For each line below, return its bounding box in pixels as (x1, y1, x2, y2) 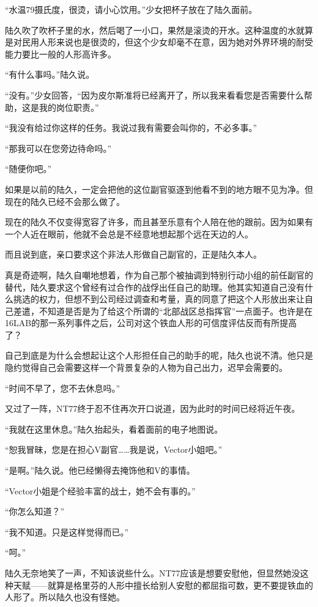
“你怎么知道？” (5, 505, 65, 518)
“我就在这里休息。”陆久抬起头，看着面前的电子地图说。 (5, 422, 223, 435)
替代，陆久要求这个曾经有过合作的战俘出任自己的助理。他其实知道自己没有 (5, 280, 305, 293)
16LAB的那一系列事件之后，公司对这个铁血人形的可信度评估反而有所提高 (5, 316, 297, 329)
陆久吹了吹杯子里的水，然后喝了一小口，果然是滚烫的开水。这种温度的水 (5, 23, 296, 36)
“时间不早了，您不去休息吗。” (5, 381, 120, 394)
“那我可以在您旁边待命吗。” (5, 141, 112, 154)
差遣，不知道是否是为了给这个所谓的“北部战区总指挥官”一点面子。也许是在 (13, 304, 313, 317)
